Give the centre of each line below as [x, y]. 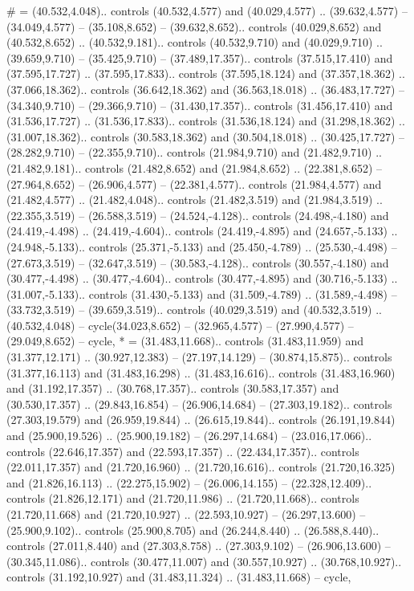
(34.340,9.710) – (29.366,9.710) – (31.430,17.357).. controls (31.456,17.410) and [200, 105]
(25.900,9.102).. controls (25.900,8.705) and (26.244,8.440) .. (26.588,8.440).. [193, 530]
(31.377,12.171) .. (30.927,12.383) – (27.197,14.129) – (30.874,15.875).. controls [199, 357]
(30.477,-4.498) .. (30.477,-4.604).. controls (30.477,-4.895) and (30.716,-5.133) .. [202, 278]
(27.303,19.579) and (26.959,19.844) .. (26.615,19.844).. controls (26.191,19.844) [201, 420]
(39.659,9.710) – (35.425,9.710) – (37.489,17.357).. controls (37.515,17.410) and [200, 57]
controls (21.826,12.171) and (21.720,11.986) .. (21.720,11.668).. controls [183, 498]
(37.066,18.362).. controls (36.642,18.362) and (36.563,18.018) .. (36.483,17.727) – [205, 89]
